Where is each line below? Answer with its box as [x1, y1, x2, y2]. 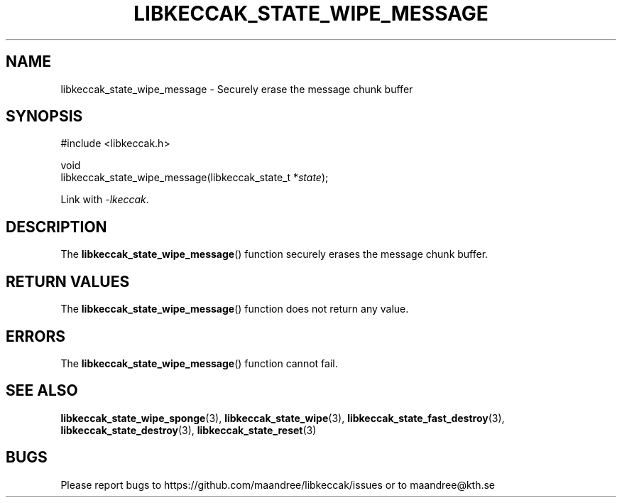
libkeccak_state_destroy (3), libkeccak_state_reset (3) [60, 423, 317, 436]
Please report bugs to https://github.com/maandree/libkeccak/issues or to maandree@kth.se [60, 478, 496, 491]
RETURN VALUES [6, 272, 130, 291]
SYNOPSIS [6, 107, 83, 126]
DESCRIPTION [6, 217, 107, 236]
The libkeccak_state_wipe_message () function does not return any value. [60, 303, 409, 315]
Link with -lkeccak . [60, 193, 149, 206]
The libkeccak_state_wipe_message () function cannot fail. [60, 357, 338, 369]
